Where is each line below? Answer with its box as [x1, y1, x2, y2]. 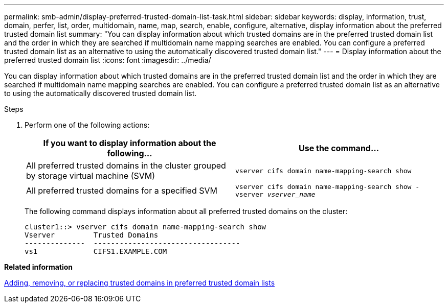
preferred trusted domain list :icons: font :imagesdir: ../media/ [4, 56, 211, 64]
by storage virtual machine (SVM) [26, 171, 155, 181]
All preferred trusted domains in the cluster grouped [26, 160, 226, 171]
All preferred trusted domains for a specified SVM [26, 185, 217, 196]
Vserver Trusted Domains [25, 231, 159, 239]
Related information [4, 263, 73, 271]
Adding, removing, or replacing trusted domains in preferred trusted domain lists [4, 278, 275, 287]
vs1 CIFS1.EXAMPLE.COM [25, 247, 167, 255]
